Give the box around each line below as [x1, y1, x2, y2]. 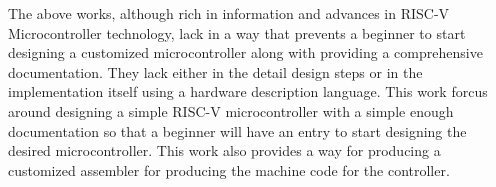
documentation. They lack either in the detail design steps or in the [8, 61, 423, 82]
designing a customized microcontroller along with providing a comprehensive [8, 42, 483, 63]
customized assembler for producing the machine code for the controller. [8, 159, 450, 180]
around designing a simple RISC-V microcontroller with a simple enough [8, 100, 454, 121]
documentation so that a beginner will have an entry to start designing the [8, 120, 467, 141]
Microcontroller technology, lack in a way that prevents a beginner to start [8, 22, 466, 43]
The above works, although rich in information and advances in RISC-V [8, 3, 450, 23]
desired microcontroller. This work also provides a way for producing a [8, 140, 441, 161]
